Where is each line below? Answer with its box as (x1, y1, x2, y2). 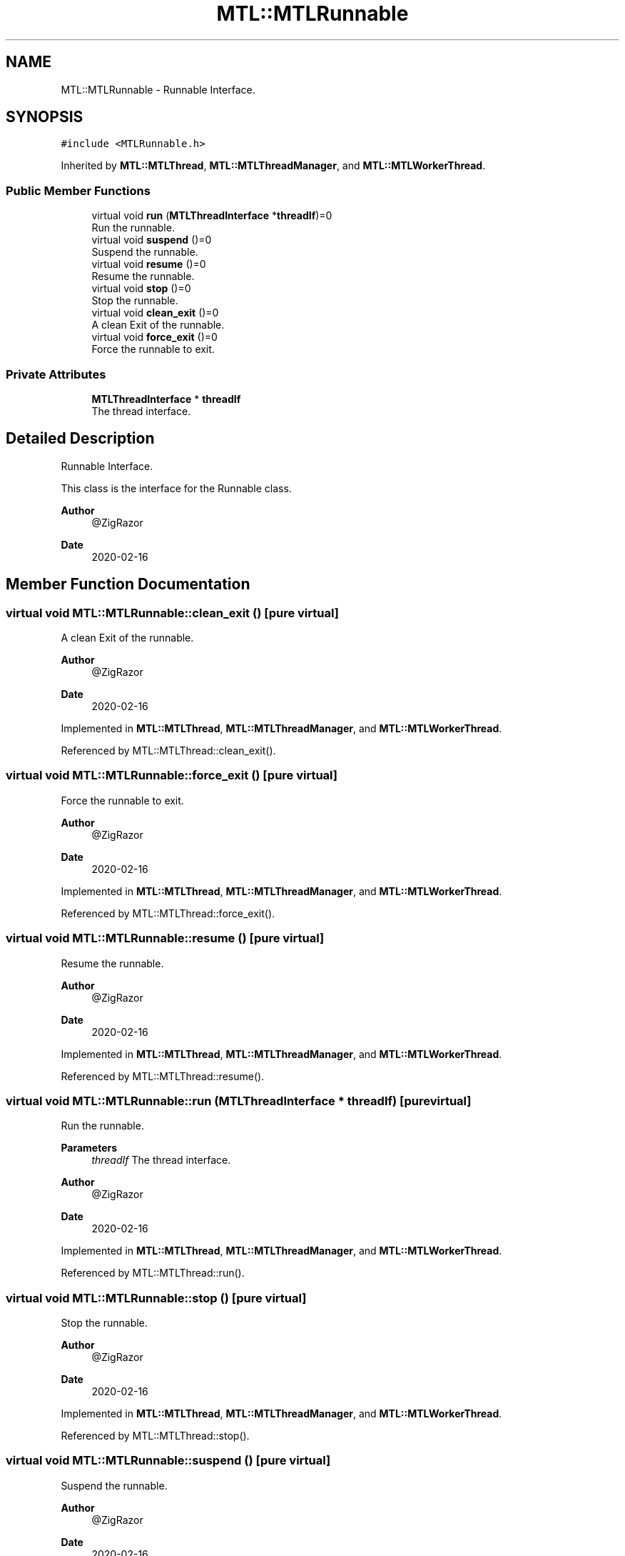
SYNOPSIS (6, 108, 83, 126)
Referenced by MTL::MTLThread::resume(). (61, 1069, 265, 1082)
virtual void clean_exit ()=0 (91, 306, 219, 319)
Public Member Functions (6, 183, 151, 198)
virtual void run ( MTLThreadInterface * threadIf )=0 (91, 209, 332, 222)
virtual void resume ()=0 (91, 258, 206, 271)
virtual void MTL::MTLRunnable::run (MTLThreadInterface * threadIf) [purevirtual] (6, 1093, 472, 1108)
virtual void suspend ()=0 (91, 234, 212, 246)
